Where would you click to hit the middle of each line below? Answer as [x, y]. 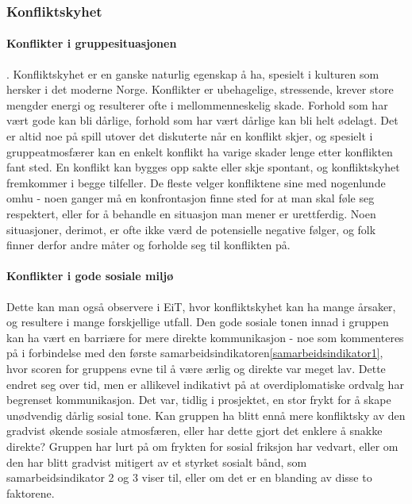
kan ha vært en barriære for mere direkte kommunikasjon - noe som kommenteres [205, 337]
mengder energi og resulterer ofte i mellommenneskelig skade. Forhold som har [197, 104]
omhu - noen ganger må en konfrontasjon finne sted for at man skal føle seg [191, 198]
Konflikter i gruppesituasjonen [92, 43]
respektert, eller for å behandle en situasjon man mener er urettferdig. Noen [191, 213]
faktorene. [31, 492]
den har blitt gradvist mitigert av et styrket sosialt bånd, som [157, 462]
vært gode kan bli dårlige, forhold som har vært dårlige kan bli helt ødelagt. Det [202, 120]
